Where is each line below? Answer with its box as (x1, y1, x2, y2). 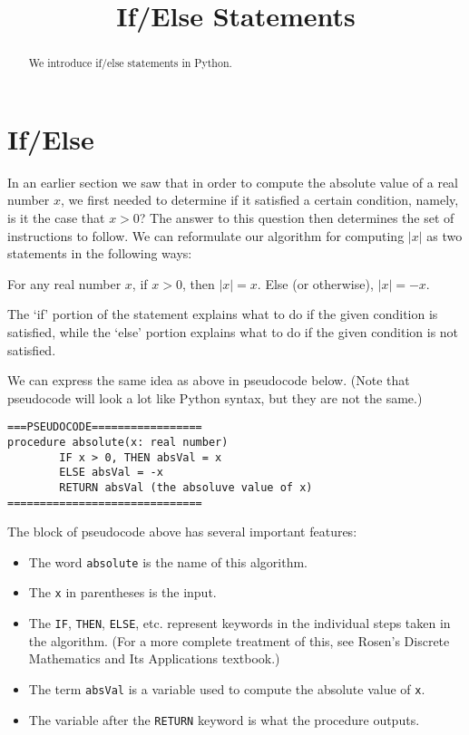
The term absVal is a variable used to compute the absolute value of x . (28, 679, 425, 698)
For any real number (7, 274, 122, 293)
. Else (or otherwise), (257, 274, 374, 293)
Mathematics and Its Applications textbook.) (28, 649, 280, 668)
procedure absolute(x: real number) (7, 435, 229, 449)
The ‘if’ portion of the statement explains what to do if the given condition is (7, 305, 438, 324)
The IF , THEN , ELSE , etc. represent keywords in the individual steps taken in (28, 614, 451, 633)
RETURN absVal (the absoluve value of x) (59, 480, 313, 494)
